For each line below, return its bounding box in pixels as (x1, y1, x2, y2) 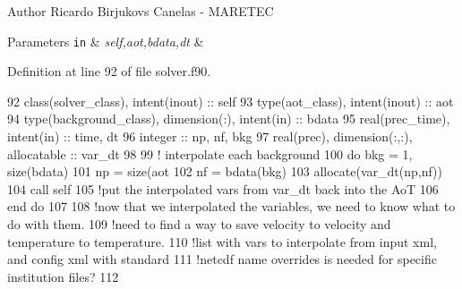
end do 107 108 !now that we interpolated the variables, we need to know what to (7, 197, 456, 216)
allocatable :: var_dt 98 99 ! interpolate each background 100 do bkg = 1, (7, 144, 413, 163)
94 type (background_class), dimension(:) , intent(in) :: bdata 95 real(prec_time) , (7, 109, 450, 128)
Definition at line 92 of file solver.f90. (7, 62, 211, 81)
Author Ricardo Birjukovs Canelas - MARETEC (7, 2, 274, 20)
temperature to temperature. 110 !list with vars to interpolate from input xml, (7, 232, 437, 251)
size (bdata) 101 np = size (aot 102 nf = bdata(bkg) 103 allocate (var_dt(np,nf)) (7, 162, 442, 181)
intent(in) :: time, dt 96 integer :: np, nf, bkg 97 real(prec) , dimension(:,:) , (7, 127, 413, 146)
